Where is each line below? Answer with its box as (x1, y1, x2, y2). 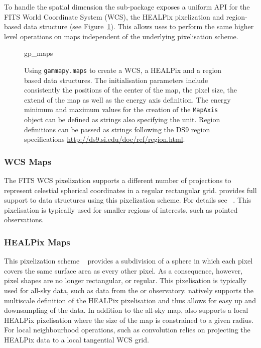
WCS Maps (4, 155, 52, 167)
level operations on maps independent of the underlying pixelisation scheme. (4, 31, 238, 41)
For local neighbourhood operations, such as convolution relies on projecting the (4, 324, 250, 335)
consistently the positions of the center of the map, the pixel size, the (24, 84, 237, 95)
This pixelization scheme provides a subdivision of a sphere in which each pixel (4, 255, 253, 266)
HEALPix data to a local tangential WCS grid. (4, 334, 149, 344)
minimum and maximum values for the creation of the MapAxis (24, 104, 218, 115)
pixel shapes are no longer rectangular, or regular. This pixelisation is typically (4, 275, 246, 286)
